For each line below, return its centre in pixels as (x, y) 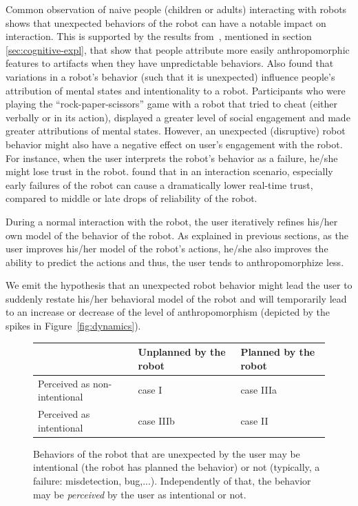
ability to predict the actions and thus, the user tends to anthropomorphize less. (175, 262)
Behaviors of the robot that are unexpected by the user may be (167, 453)
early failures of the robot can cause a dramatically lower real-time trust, (159, 184)
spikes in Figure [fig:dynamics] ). (73, 326)
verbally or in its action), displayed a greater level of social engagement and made (178, 117)
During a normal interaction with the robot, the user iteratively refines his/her (172, 221)
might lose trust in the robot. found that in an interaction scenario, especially (169, 171)
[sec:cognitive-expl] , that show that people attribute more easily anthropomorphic (178, 49)
